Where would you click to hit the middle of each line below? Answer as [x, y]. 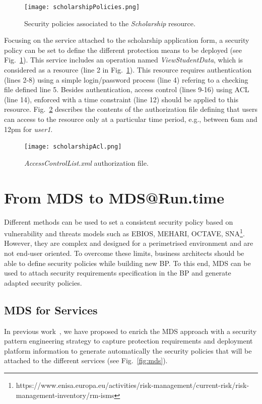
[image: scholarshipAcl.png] [73, 147]
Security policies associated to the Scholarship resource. [110, 23]
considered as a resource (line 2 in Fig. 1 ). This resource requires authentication [128, 70]
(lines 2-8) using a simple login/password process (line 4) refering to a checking [126, 79]
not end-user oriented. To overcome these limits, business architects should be [124, 253]
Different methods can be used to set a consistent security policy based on [119, 221]
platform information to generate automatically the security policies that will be [128, 350]
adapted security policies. [43, 282]
